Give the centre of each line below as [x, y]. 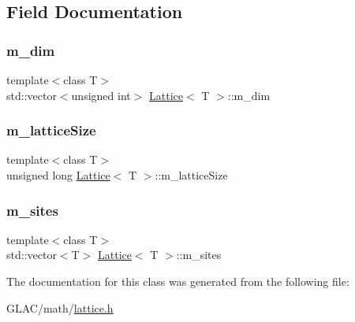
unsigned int [101, 95]
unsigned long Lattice [58, 175]
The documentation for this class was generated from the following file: [178, 281]
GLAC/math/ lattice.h [60, 307]
